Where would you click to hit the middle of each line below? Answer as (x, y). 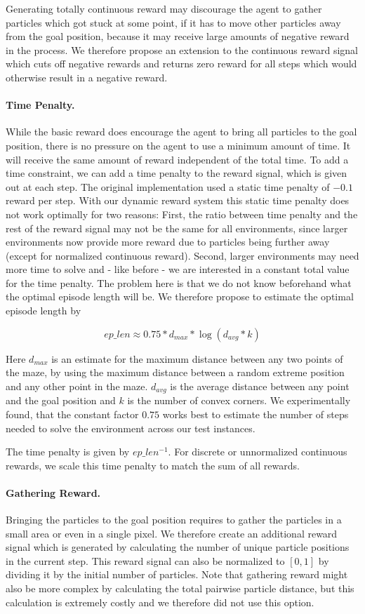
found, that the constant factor (72, 414)
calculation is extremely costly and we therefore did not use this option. (160, 602)
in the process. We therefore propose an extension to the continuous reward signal (182, 49)
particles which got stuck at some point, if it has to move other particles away (173, 22)
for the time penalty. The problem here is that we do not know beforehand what (179, 282)
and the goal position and (61, 400)
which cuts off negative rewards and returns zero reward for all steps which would (181, 64)
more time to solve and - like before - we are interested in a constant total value (178, 269)
